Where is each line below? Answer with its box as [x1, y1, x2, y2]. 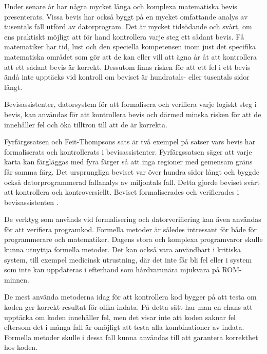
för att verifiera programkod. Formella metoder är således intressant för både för [4, 223, 257, 234]
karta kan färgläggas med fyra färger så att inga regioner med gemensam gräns [4, 156, 253, 167]
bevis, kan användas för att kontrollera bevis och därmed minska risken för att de [4, 108, 261, 119]
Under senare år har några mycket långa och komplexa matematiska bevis [4, 1, 237, 11]
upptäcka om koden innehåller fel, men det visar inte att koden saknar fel [4, 311, 236, 322]
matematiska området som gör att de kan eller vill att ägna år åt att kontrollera [4, 51, 257, 62]
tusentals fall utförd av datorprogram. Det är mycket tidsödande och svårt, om [4, 21, 252, 32]
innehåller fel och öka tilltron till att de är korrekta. [4, 119, 167, 129]
